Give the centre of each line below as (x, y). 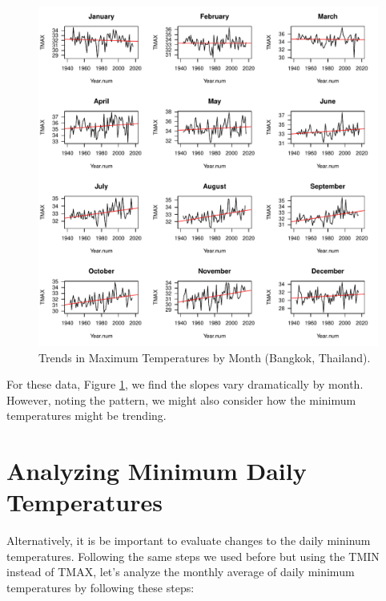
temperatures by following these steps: (101, 588)
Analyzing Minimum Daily (157, 471)
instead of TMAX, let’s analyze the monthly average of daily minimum (181, 572)
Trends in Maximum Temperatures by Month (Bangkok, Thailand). (205, 357)
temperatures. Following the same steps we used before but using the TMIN (193, 556)
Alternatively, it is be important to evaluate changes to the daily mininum (189, 540)
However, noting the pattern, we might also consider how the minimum (181, 399)
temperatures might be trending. (86, 415)
